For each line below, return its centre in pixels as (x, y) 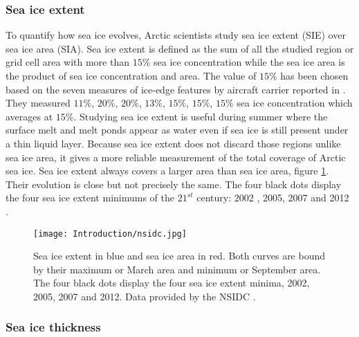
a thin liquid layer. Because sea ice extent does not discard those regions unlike (173, 143)
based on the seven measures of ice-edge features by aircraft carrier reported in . (176, 89)
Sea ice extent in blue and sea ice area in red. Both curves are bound (179, 256)
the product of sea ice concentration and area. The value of (131, 75)
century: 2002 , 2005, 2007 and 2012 (273, 198)
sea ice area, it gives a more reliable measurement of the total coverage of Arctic (176, 157)
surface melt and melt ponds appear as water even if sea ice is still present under (177, 130)
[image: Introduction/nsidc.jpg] (110, 234)
